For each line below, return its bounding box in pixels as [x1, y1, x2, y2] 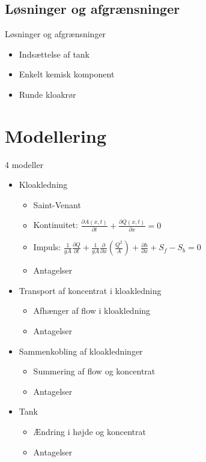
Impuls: [33, 241, 61, 253]
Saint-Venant [33, 198, 81, 211]
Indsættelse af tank [19, 47, 90, 60]
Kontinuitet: [33, 218, 78, 231]
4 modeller [5, 158, 44, 170]
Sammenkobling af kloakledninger [19, 344, 143, 357]
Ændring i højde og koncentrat [33, 425, 146, 437]
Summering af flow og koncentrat [33, 365, 156, 377]
